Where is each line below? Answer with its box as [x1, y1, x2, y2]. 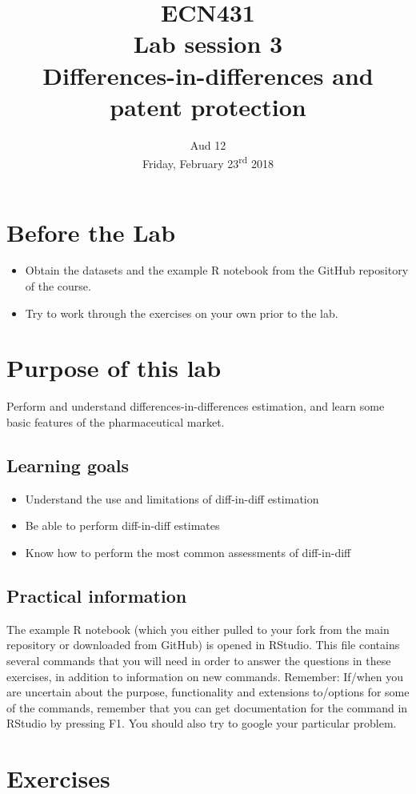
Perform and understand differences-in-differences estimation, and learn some [6, 398, 385, 415]
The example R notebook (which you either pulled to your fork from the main [6, 620, 390, 637]
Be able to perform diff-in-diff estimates [25, 517, 220, 534]
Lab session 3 [133, 27, 283, 60]
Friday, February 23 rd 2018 [142, 153, 274, 171]
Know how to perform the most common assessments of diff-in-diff [25, 543, 351, 560]
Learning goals [6, 452, 130, 477]
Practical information [6, 583, 187, 608]
